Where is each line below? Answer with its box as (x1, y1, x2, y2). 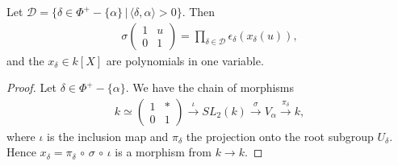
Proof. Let (6, 79, 57, 96)
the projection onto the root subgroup (186, 127, 374, 144)
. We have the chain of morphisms (125, 79, 295, 96)
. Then (182, 3, 216, 19)
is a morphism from (115, 143, 212, 160)
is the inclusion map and (47, 127, 169, 144)
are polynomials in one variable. (106, 52, 264, 68)
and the (6, 52, 44, 68)
